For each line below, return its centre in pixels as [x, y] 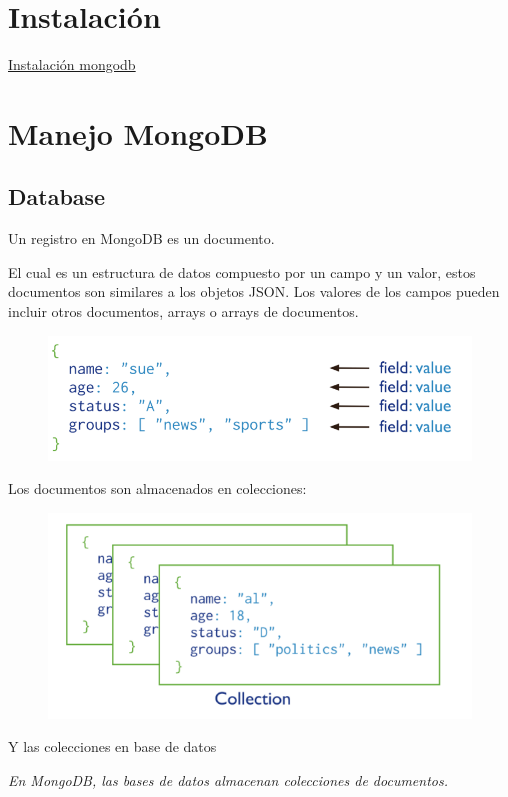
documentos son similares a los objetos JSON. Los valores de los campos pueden [254, 291]
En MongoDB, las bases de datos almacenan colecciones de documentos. [228, 779]
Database [57, 196]
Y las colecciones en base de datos [112, 746]
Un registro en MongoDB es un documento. [141, 238]
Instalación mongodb [72, 64]
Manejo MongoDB [138, 132]
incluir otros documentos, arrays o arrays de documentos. [183, 311]
